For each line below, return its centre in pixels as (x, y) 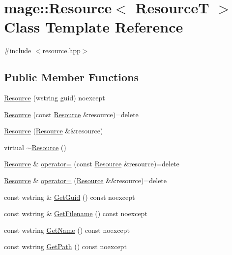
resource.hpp (61, 50)
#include (18, 50)
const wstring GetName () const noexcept (67, 230)
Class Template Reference (94, 27)
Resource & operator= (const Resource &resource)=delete (92, 164)
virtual (14, 147)
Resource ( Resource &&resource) (54, 131)
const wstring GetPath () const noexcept (65, 246)
